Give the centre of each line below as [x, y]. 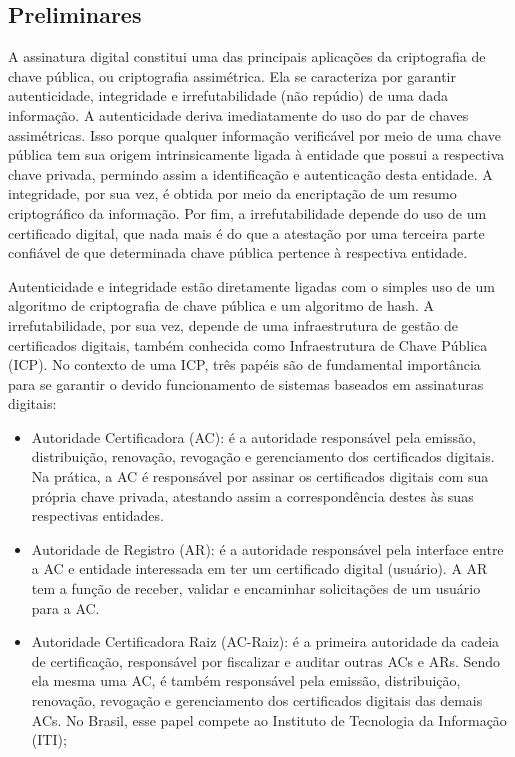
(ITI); [49, 739]
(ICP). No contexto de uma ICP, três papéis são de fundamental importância [244, 364]
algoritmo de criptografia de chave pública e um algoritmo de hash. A [221, 305]
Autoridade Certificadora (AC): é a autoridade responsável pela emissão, [254, 436]
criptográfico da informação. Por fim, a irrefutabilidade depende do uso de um [247, 212]
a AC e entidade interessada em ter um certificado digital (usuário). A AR [259, 568]
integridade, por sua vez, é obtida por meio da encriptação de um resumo [232, 193]
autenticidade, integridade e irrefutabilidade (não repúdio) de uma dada [228, 95]
